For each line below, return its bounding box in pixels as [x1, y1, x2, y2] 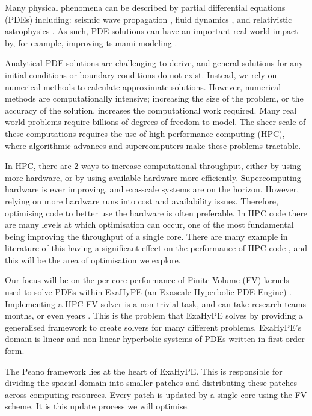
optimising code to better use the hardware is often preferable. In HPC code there [5, 206, 308, 219]
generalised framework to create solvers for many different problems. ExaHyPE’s [5, 320, 302, 333]
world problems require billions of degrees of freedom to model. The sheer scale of [5, 115, 306, 128]
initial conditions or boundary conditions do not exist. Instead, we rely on [5, 68, 277, 81]
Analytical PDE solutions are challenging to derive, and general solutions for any [5, 57, 304, 69]
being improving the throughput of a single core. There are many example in [5, 230, 288, 242]
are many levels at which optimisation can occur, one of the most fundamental [5, 218, 294, 231]
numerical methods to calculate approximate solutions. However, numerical [5, 80, 281, 93]
